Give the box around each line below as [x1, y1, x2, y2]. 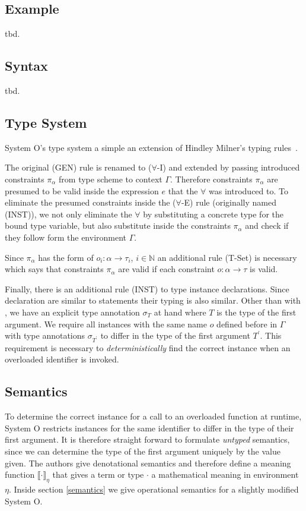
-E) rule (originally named [181, 196, 277, 209]
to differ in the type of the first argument [100, 329, 250, 342]
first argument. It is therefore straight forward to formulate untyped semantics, [5, 433, 290, 446]
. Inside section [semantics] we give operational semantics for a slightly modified [8, 483, 299, 496]
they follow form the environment [5, 231, 127, 243]
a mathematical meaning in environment [151, 468, 299, 481]
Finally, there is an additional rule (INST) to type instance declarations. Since [5, 282, 289, 295]
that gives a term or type [52, 468, 144, 481]
